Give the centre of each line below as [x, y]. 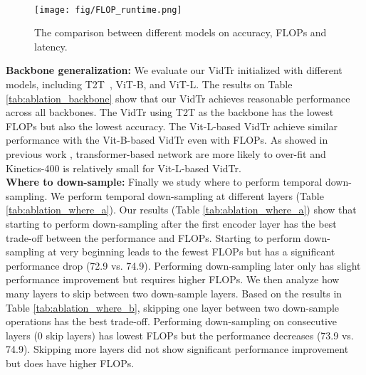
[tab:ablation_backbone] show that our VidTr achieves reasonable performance [178, 98]
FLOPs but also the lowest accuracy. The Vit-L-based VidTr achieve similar [172, 126]
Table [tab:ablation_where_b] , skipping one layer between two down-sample [173, 307]
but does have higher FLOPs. [70, 363]
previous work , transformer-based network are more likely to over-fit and [166, 154]
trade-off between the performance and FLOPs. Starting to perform [153, 237]
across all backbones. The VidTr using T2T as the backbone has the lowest [170, 112]
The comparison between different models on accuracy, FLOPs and [181, 32]
